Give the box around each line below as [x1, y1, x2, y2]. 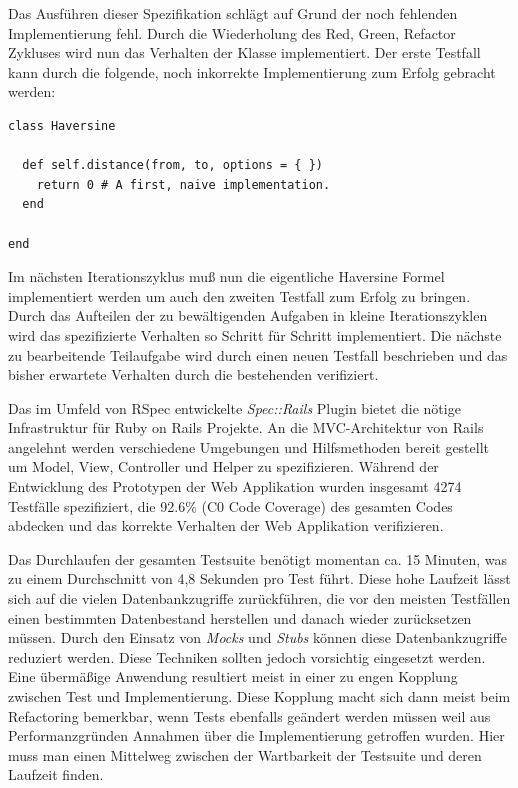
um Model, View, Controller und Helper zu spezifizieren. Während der [8, 456, 439, 477]
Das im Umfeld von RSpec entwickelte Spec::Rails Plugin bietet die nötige [8, 397, 461, 418]
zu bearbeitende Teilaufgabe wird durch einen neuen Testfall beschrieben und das [8, 344, 508, 365]
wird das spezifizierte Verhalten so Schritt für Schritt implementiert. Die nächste [8, 324, 502, 345]
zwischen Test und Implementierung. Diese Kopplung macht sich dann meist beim [8, 686, 511, 706]
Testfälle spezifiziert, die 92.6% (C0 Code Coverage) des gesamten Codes [8, 495, 453, 516]
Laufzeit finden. [8, 764, 104, 785]
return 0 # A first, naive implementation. [36, 177, 331, 192]
